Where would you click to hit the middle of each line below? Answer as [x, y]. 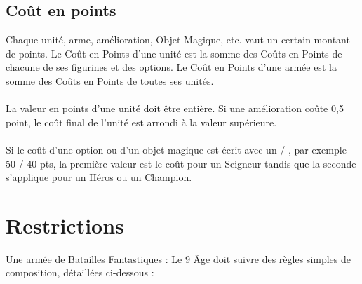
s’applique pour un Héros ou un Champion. [99, 177]
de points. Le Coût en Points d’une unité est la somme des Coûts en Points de [174, 53]
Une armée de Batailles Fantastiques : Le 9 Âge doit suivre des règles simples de [178, 258]
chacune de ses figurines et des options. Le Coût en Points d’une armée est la [171, 67]
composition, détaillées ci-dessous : [80, 272]
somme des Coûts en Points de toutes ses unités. [110, 80]
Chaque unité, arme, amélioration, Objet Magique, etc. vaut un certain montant [178, 40]
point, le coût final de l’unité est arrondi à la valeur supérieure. [141, 122]
